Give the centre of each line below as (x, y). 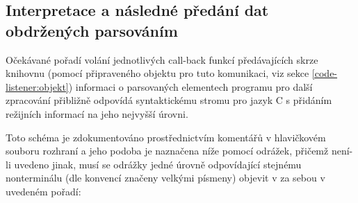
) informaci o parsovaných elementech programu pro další (190, 86)
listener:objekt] (37, 86)
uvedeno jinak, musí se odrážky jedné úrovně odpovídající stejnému (158, 164)
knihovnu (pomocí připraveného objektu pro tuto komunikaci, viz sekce (157, 73)
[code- (325, 73)
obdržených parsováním (92, 30)
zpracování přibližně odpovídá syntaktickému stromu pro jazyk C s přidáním (169, 100)
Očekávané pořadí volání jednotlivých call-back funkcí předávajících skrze (162, 59)
